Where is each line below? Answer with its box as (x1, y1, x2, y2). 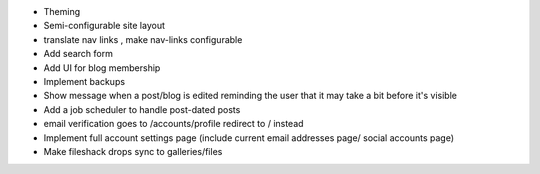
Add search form (43, 48, 114, 60)
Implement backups (43, 75, 125, 87)
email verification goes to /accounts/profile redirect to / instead (43, 118, 304, 130)
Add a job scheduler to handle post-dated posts (43, 103, 241, 115)
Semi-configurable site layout (43, 20, 165, 32)
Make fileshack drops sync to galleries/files (43, 145, 223, 157)
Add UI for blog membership (43, 61, 161, 74)
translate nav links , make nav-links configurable (43, 33, 243, 45)
